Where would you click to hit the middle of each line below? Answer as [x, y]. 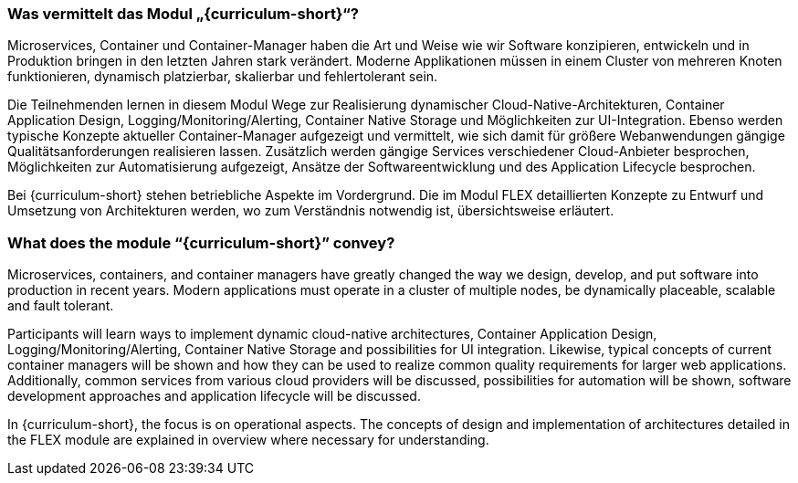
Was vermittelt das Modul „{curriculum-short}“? [183, 14]
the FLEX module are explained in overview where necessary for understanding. [248, 440]
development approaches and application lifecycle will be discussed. [214, 396]
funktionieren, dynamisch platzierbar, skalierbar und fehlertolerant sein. [223, 77]
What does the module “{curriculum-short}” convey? [201, 242]
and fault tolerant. [61, 306]
